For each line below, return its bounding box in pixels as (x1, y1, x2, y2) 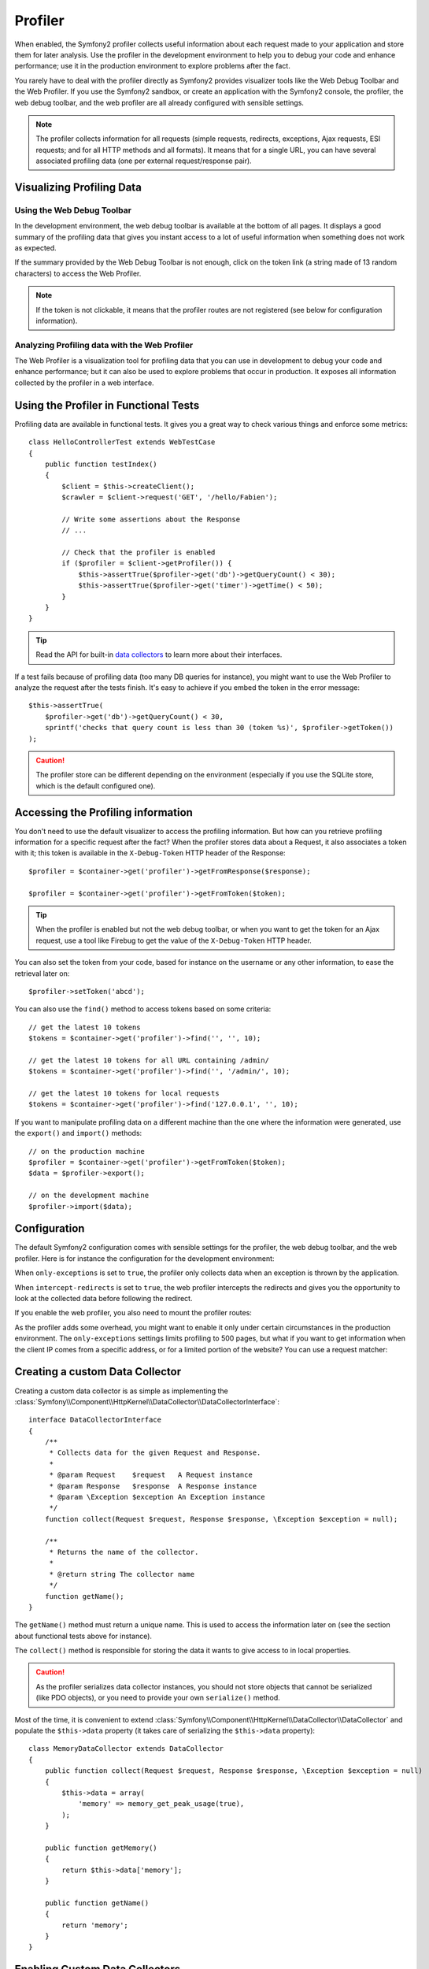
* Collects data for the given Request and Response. (49, 1448, 261, 1457)
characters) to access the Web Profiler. (14, 269, 142, 278)
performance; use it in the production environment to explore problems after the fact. (14, 61, 290, 71)
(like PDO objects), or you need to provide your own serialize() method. (35, 1693, 281, 1703)
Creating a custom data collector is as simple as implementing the (14, 1386, 228, 1396)
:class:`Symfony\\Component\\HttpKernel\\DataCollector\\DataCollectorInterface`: (14, 1396, 279, 1406)
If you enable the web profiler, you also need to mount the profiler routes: (14, 1308, 252, 1318)
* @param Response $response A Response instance (49, 1481, 257, 1490)
